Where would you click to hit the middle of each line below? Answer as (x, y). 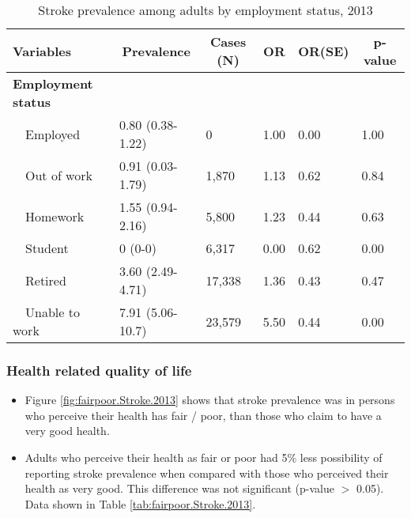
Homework (55, 216)
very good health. (67, 431)
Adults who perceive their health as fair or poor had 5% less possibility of (204, 457)
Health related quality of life (99, 370)
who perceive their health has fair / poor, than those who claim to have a (203, 415)
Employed (53, 134)
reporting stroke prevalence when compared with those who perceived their (207, 473)
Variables (42, 51)
